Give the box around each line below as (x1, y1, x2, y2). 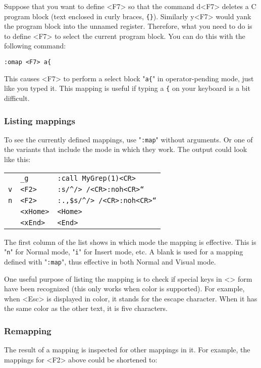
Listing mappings (4, 114, 75, 127)
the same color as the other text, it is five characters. (4, 303, 168, 313)
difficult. (4, 93, 30, 103)
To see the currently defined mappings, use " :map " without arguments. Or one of (4, 134, 253, 144)
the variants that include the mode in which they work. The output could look (4, 144, 247, 154)
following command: (4, 40, 66, 51)
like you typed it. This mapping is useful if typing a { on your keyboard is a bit (4, 83, 250, 93)
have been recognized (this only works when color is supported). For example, (4, 283, 245, 294)
